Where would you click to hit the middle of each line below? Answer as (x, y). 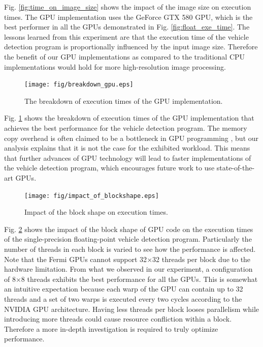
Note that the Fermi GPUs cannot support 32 (76, 259)
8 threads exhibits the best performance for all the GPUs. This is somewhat (139, 279)
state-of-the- (236, 168)
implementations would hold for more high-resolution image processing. (115, 66)
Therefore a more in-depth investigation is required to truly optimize (111, 328)
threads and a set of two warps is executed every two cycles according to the (123, 298)
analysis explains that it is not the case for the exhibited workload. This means (127, 148)
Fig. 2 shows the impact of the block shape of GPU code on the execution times (129, 229)
